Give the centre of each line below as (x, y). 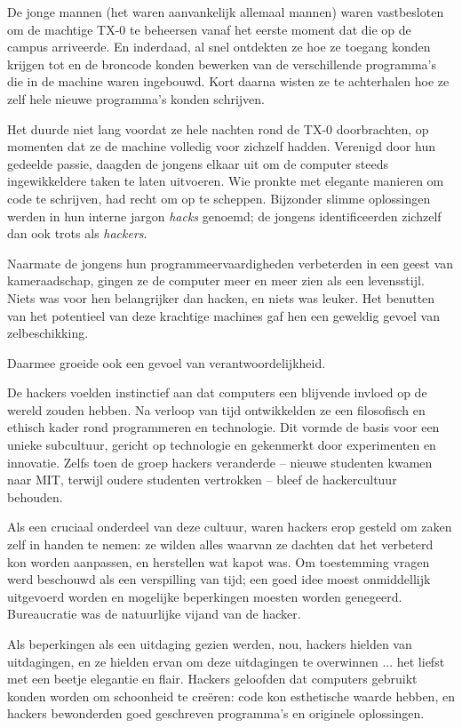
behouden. (35, 496)
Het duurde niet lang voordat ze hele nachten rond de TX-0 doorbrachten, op (218, 128)
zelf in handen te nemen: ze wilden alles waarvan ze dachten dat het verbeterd (220, 544)
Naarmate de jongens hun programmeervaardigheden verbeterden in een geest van (231, 263)
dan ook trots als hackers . (77, 233)
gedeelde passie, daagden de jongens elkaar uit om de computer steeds (198, 163)
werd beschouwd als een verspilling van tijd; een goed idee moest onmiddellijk (219, 579)
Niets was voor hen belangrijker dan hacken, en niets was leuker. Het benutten (221, 297)
